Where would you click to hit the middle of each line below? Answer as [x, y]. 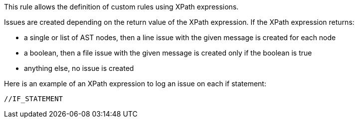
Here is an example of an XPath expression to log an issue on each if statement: [135, 84]
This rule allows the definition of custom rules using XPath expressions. [121, 7]
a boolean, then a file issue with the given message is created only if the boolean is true [168, 53]
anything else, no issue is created [79, 68]
